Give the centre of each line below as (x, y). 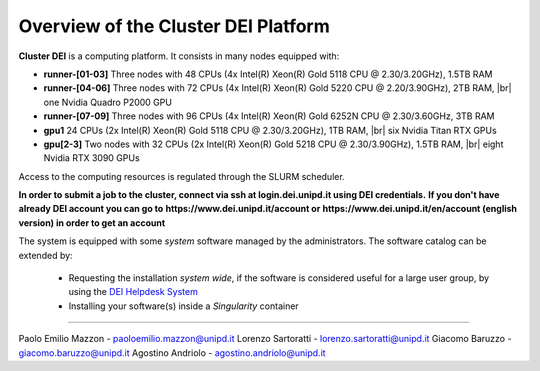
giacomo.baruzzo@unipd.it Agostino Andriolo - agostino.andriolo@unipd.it (172, 352)
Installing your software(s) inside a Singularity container (183, 306)
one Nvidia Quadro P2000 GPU (107, 102)
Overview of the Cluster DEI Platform (174, 26)
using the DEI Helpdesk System (133, 292)
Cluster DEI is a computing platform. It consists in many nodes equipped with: (179, 56)
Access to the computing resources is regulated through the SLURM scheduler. (181, 176)
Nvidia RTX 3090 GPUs (91, 158)
